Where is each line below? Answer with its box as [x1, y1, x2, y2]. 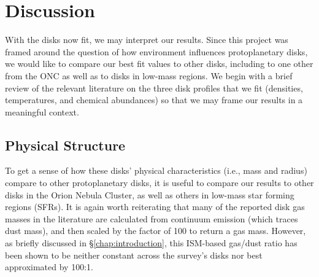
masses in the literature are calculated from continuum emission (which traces [5, 212, 298, 225]
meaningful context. [5, 105, 79, 118]
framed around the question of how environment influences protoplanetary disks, [5, 45, 308, 58]
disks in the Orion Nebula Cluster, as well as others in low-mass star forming [5, 188, 294, 201]
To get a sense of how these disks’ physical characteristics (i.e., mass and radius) [5, 164, 307, 177]
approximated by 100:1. [5, 260, 93, 273]
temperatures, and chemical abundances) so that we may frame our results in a [5, 93, 303, 106]
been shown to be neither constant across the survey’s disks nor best [5, 248, 263, 261]
